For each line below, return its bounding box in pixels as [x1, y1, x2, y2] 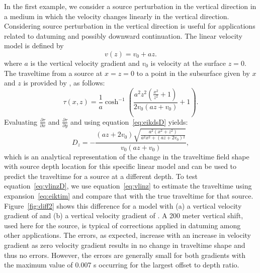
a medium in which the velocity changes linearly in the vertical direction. [4, 11, 229, 21]
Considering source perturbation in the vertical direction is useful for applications [4, 21, 255, 31]
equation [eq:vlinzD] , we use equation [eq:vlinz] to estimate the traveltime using [4, 180, 252, 191]
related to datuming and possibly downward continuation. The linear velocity [4, 30, 242, 41]
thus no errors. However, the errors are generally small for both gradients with [4, 249, 245, 260]
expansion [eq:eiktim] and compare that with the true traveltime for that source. [4, 190, 253, 201]
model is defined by [4, 40, 64, 51]
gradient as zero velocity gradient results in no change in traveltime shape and [4, 239, 245, 250]
